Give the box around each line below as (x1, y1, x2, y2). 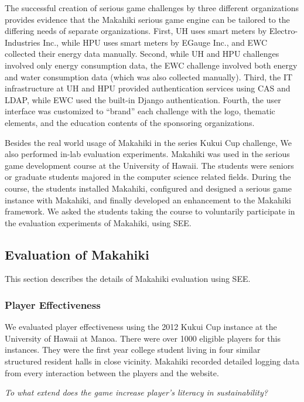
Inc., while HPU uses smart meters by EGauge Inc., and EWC (43, 36, 268, 48)
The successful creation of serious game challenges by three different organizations (5, 2, 299, 13)
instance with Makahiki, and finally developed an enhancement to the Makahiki (5, 193, 291, 206)
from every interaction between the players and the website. (5, 366, 219, 379)
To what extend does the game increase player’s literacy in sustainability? (5, 386, 268, 398)
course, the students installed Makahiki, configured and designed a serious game (5, 182, 292, 194)
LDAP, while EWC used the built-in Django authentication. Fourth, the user (5, 93, 281, 105)
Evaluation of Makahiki (5, 245, 149, 263)
